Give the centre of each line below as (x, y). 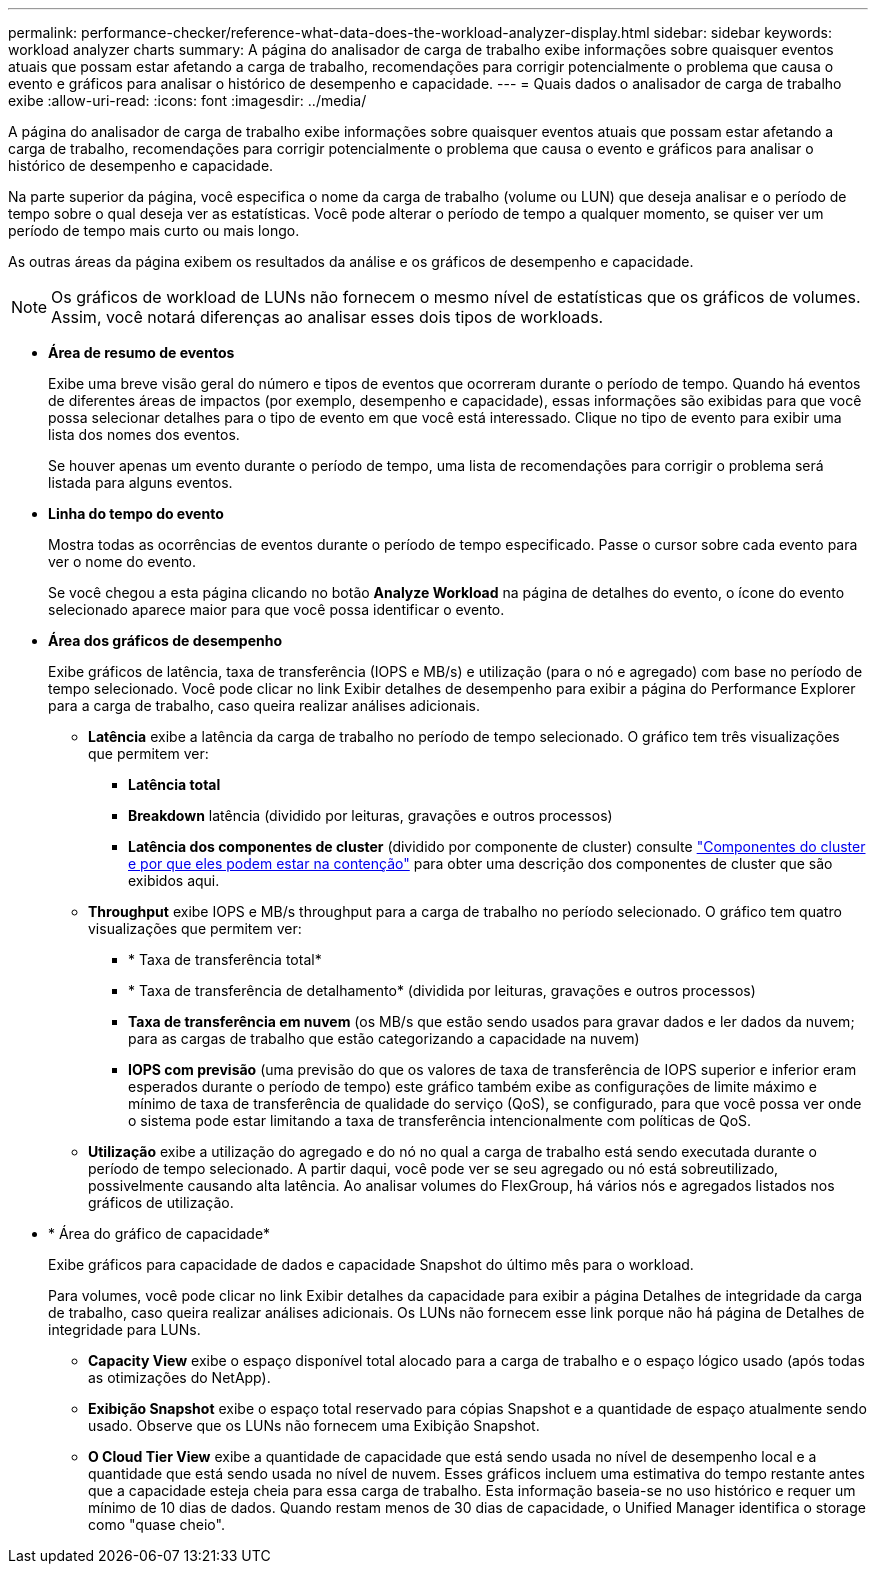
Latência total (174, 784)
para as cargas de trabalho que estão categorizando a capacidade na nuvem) (384, 1038)
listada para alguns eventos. (140, 482)
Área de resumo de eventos (141, 352)
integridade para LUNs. (124, 1329)
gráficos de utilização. (161, 1202)
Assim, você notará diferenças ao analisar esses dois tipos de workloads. (327, 317)
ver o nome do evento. (122, 561)
